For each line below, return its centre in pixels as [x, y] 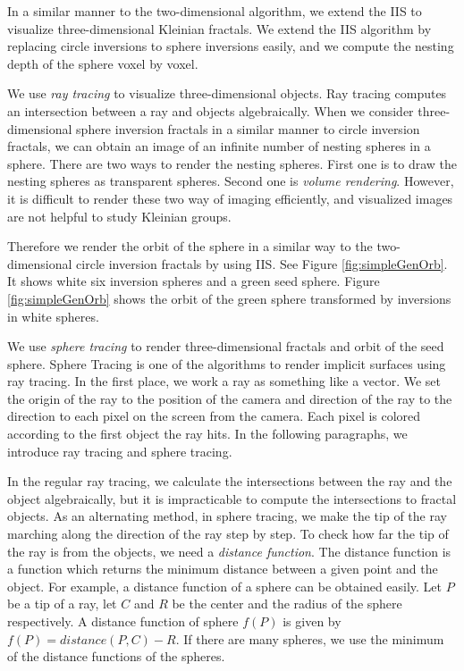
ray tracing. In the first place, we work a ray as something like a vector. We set [224, 381]
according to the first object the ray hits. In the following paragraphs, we [207, 434]
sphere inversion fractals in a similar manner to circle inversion [248, 128]
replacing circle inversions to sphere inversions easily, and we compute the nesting [231, 46]
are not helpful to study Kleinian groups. [119, 216]
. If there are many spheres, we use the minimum [310, 638]
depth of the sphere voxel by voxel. [103, 63]
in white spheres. [53, 316]
